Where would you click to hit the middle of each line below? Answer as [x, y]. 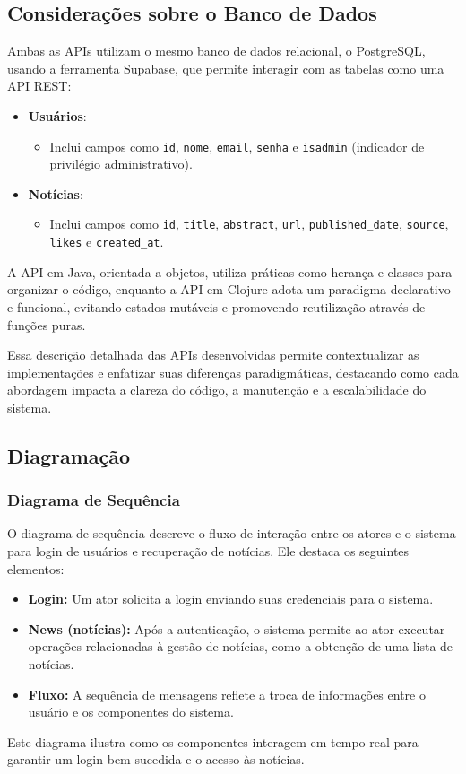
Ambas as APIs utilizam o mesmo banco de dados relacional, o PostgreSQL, [216, 51]
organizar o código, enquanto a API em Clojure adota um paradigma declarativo [229, 289]
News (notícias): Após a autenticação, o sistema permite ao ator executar [237, 628]
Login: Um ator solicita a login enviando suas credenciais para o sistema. [231, 599]
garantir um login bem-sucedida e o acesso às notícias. [156, 759]
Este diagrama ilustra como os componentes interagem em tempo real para [213, 741]
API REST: [39, 86]
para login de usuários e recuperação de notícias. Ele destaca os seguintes [208, 551]
